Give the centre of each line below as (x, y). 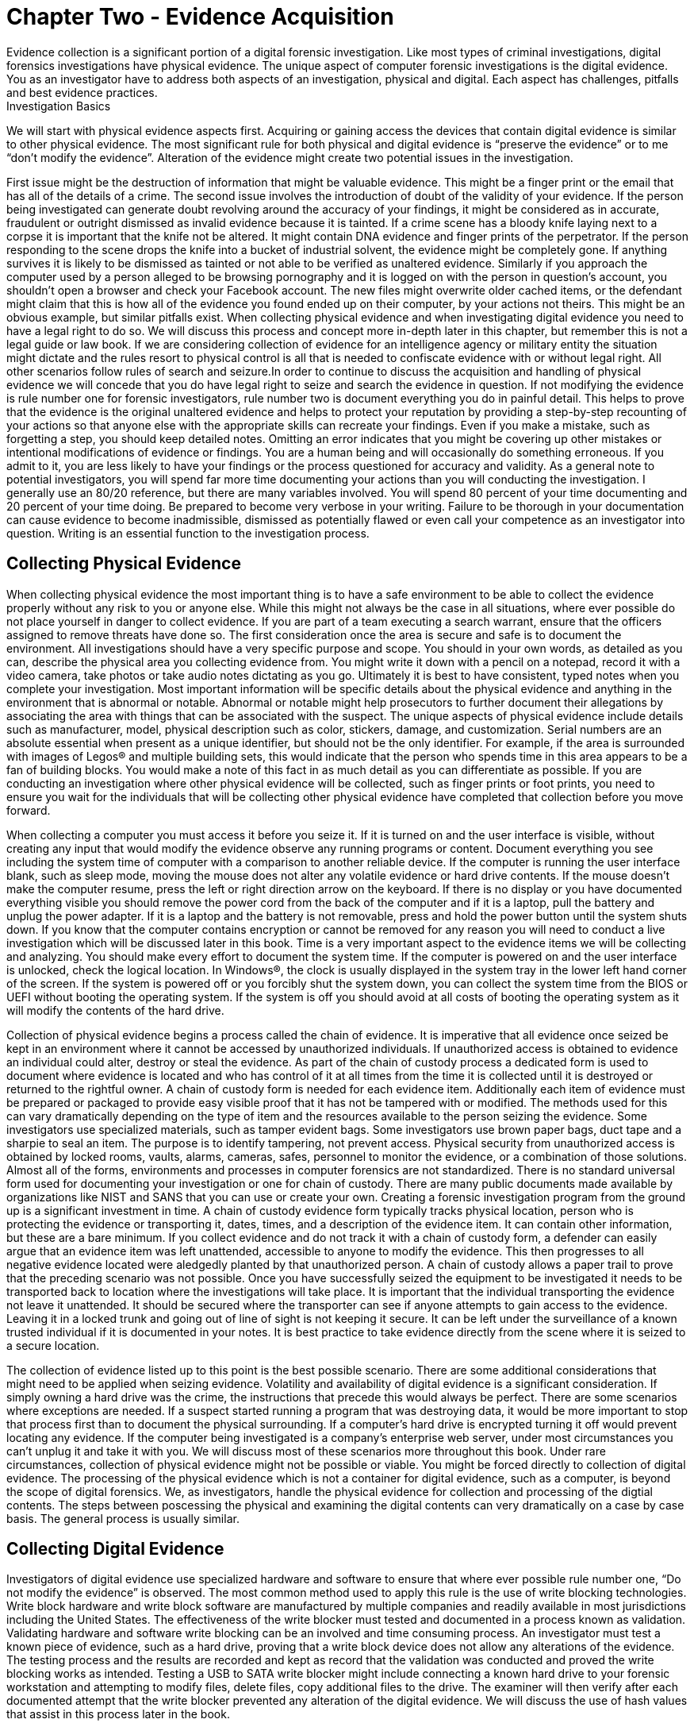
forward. (29, 810)
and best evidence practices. (82, 92)
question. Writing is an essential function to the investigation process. (188, 533)
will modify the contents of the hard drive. (115, 1010)
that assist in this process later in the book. (118, 1714)
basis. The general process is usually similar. (123, 1518)
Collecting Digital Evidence (115, 1549)
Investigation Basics (59, 106)
